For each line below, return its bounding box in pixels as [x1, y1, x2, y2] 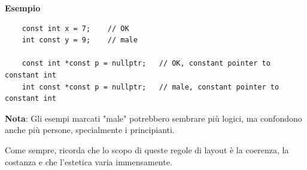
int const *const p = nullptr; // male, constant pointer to [22, 82, 279, 91]
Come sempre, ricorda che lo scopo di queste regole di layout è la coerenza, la [5, 143, 289, 156]
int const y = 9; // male [22, 36, 138, 45]
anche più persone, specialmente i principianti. [5, 123, 175, 136]
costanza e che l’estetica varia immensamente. [5, 155, 172, 168]
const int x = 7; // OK [22, 24, 129, 33]
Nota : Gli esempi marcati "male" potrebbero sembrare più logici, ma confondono [5, 112, 302, 124]
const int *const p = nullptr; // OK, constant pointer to [22, 59, 270, 68]
